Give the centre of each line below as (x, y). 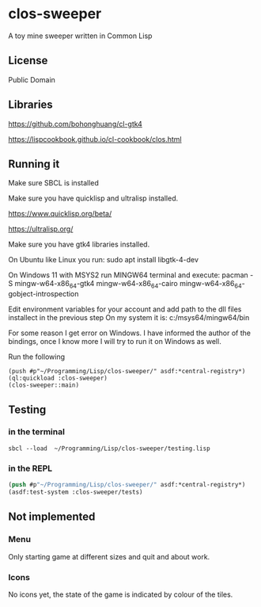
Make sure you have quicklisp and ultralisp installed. (93, 198)
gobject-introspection (43, 294)
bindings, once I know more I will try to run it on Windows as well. (115, 342)
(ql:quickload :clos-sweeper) (58, 378)
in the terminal (37, 432)
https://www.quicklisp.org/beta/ (60, 214)
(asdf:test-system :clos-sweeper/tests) (76, 492)
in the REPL (30, 468)
